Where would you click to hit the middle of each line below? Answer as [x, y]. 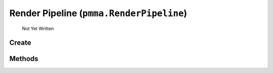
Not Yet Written [38, 28]
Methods [24, 59]
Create [20, 43]
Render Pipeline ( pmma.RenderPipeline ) [98, 13]
